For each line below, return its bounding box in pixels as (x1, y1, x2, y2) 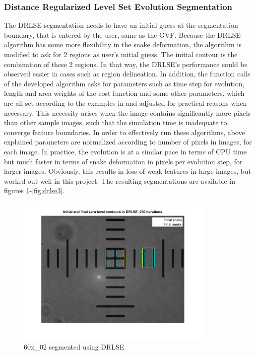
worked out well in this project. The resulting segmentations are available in (4, 175, 235, 186)
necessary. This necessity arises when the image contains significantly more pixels (4, 107, 251, 118)
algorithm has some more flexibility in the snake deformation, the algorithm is (4, 39, 242, 50)
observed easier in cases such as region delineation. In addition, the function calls (4, 69, 251, 79)
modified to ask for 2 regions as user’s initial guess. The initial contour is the (4, 49, 238, 59)
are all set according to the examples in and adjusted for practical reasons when (4, 97, 247, 108)
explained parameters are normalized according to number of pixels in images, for (4, 137, 252, 147)
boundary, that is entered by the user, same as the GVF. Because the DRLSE (4, 29, 241, 40)
